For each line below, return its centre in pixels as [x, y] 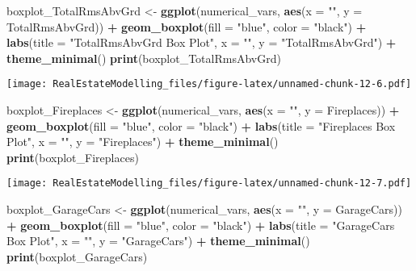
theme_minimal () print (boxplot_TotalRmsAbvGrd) [144, 58]
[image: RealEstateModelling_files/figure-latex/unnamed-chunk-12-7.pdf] [209, 183]
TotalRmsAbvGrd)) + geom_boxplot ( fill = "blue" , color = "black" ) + [187, 26]
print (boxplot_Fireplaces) [73, 157]
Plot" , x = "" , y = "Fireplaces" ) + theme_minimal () [143, 142]
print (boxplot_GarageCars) [77, 256]
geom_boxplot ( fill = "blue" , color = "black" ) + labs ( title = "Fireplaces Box [201, 125]
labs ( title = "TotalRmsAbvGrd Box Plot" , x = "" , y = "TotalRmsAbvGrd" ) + [202, 42]
